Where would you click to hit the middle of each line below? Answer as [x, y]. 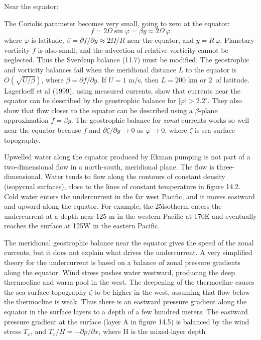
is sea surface [215, 130]
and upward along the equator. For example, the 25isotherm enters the [113, 206]
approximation [26, 120]
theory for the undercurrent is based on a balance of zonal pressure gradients [122, 262]
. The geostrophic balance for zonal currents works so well [160, 120]
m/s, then [144, 79]
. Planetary [237, 40]
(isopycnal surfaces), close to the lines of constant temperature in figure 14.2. [122, 186]
